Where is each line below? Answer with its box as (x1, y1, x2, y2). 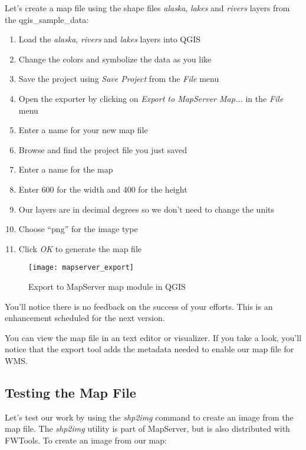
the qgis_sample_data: (5, 13, 89, 25)
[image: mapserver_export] (28, 263, 134, 272)
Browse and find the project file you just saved (18, 143, 187, 155)
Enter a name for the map (18, 163, 113, 176)
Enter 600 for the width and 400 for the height (18, 183, 187, 195)
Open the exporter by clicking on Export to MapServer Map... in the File (18, 92, 284, 104)
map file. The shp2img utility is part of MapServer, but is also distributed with (5, 422, 290, 435)
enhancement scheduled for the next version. (5, 312, 165, 324)
